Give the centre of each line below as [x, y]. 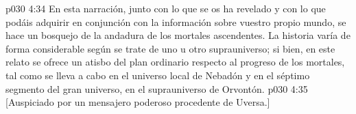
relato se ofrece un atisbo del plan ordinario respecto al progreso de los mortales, [175, 62]
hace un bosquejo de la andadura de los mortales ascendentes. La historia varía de [178, 35]
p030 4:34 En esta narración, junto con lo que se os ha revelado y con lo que [166, 8]
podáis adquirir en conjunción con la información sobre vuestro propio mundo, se [176, 22]
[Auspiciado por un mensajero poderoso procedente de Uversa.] [138, 102]
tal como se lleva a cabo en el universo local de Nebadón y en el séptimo [158, 75]
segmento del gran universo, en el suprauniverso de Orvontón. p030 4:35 [157, 88]
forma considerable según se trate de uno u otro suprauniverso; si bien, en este [170, 48]
